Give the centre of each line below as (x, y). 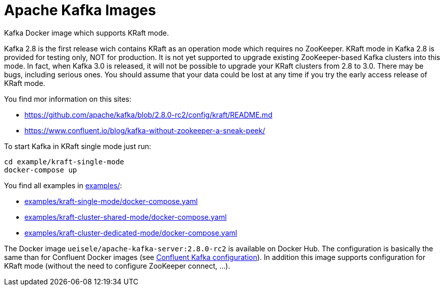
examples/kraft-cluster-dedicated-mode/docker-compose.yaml (131, 233)
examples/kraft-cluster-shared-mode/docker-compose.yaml (126, 217)
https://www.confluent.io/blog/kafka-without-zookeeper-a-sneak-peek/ (145, 130)
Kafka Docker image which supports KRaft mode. (87, 33)
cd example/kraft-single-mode (64, 162)
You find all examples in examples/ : (63, 185)
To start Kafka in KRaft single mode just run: (78, 146)
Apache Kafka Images (80, 10)
